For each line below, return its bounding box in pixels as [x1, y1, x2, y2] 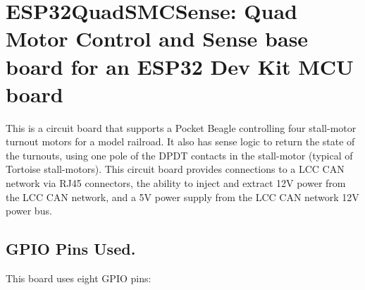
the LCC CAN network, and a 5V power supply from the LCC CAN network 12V [6, 189, 359, 204]
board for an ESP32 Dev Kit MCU [6, 52, 354, 80]
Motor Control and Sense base [6, 24, 309, 53]
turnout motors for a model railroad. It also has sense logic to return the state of [6, 134, 355, 149]
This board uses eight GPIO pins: [6, 271, 151, 286]
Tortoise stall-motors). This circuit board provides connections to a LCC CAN [6, 162, 345, 176]
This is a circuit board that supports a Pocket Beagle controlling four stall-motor [6, 120, 357, 135]
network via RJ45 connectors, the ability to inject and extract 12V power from [6, 176, 346, 191]
